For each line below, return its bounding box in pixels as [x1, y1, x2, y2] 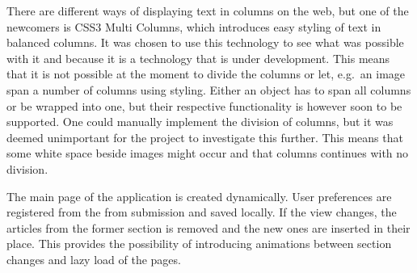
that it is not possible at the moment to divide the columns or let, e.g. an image [6, 65, 406, 82]
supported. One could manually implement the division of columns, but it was [6, 113, 394, 130]
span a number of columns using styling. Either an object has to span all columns [6, 81, 411, 98]
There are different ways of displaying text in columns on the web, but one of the [6, 2, 409, 19]
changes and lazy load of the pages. [6, 250, 181, 267]
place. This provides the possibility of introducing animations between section [6, 235, 392, 252]
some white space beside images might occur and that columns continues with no [6, 145, 409, 162]
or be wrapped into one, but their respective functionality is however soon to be [6, 97, 402, 114]
